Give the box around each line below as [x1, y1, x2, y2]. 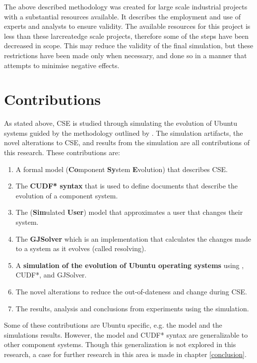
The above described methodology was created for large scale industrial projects [4, 1, 248, 11]
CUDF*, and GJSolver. [15, 270, 87, 280]
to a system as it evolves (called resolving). [15, 243, 146, 254]
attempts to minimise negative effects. [4, 60, 120, 70]
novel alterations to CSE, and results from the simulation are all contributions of [4, 137, 250, 148]
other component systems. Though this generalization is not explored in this [4, 339, 236, 350]
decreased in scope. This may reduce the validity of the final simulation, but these [4, 40, 254, 51]
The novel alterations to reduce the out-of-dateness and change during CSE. [15, 286, 247, 296]
